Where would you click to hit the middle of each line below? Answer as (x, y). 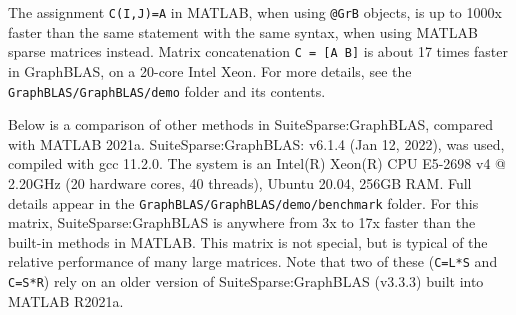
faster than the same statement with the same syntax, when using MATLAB (243, 31)
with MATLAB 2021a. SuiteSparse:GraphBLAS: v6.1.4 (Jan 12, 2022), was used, (256, 143)
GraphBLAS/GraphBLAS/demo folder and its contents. (167, 90)
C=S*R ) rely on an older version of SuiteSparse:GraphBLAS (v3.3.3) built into (246, 281)
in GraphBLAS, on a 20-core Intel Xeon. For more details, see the (210, 70)
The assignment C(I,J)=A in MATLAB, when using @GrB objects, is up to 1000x (255, 12)
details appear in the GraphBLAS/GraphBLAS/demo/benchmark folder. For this (243, 202)
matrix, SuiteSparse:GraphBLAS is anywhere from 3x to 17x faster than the (242, 222)
